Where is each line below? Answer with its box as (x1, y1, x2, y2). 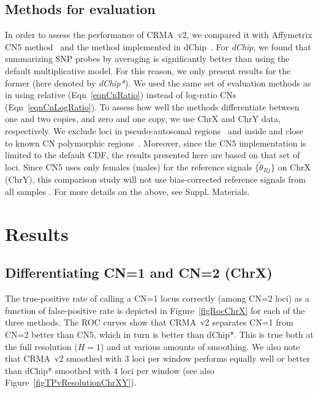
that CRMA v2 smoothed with (5, 352, 122, 365)
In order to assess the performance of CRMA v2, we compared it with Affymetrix (5, 28, 312, 41)
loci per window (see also (120, 364, 214, 376)
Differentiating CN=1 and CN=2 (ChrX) (5, 263, 273, 282)
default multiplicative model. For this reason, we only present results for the (5, 64, 291, 77)
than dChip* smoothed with (5, 364, 111, 376)
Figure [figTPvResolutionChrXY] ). (5, 376, 137, 389)
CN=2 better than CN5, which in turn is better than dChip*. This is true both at (5, 327, 314, 340)
